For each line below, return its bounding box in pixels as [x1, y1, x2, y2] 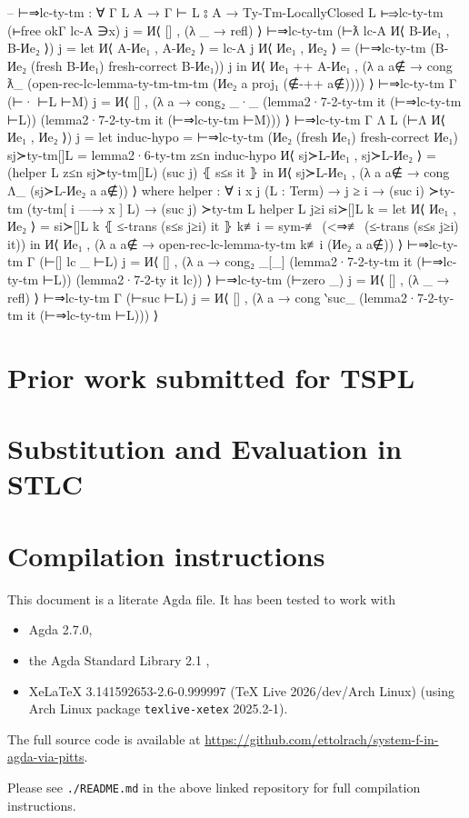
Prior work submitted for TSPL [7, 358, 415, 395]
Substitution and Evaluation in [7, 430, 403, 467]
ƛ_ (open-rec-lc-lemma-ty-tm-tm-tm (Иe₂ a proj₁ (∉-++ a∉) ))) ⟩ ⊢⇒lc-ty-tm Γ [7, 74, 457, 93]
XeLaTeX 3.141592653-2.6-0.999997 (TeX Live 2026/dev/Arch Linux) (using [28, 681, 454, 700]
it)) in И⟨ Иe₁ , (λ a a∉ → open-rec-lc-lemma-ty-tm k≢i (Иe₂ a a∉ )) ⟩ [7, 234, 404, 253]
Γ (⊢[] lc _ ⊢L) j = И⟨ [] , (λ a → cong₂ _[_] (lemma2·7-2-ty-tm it [26, 252, 413, 271]
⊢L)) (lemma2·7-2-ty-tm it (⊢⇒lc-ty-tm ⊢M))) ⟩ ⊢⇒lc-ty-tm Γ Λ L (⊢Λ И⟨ [7, 109, 446, 128]
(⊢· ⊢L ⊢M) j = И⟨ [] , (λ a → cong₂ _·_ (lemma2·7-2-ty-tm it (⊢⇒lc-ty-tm [7, 91, 462, 110]
